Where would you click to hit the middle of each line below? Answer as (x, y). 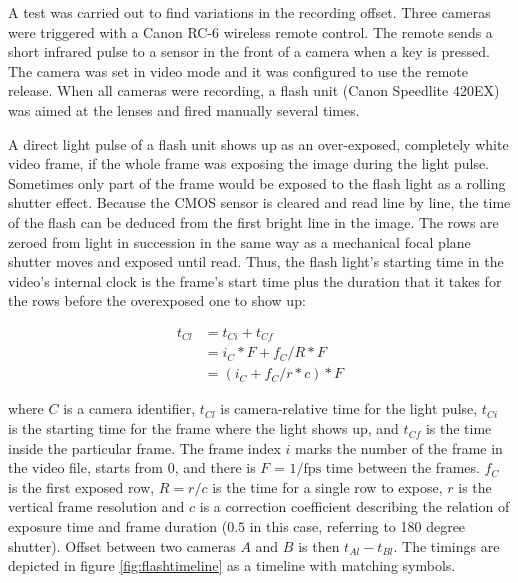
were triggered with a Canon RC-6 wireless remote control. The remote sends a (250, 31)
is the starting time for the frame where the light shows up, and (203, 428)
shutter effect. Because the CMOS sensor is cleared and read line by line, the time (259, 202)
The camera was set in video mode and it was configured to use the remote (238, 70)
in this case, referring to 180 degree (357, 526)
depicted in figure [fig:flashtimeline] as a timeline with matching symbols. (232, 565)
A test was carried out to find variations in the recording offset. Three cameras (249, 12)
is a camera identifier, (129, 408)
